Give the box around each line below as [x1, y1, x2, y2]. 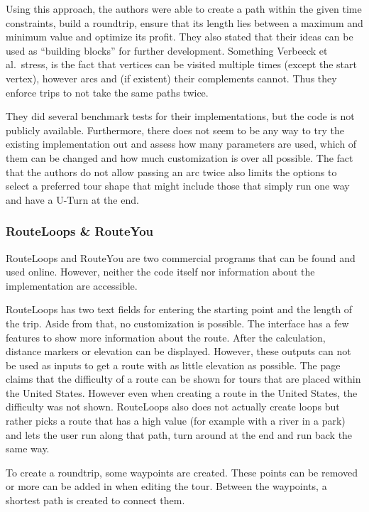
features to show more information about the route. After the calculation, [6, 329, 326, 344]
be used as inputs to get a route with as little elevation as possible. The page [6, 357, 341, 372]
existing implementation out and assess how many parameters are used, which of [6, 136, 357, 151]
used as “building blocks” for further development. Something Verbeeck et [6, 43, 328, 58]
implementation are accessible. [6, 278, 138, 293]
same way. [6, 441, 50, 456]
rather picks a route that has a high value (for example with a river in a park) [6, 413, 346, 428]
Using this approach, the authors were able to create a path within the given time [6, 1, 362, 16]
